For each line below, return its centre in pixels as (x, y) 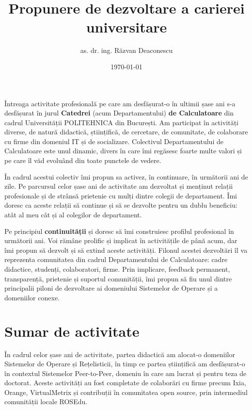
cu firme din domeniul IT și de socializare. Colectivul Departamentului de (114, 141)
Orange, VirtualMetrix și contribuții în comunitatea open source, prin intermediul (126, 392)
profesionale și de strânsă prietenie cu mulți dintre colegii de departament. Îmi (121, 195)
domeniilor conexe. (32, 297)
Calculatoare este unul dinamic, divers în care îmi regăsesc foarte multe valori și (123, 151)
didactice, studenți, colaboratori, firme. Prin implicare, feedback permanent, (117, 269)
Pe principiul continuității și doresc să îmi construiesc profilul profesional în (119, 231)
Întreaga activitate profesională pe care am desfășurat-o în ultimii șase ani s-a (120, 103)
